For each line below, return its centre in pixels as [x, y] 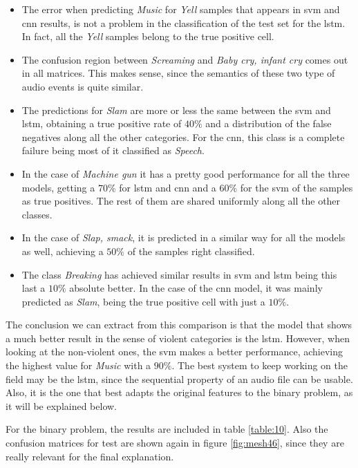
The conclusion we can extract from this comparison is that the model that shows [179, 325]
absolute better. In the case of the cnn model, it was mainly [196, 288]
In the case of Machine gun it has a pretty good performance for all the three [186, 173]
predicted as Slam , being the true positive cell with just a [143, 301]
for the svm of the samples [296, 187]
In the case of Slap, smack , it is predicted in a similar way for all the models [183, 237]
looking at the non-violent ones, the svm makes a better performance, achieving [175, 352]
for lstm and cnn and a [168, 187]
